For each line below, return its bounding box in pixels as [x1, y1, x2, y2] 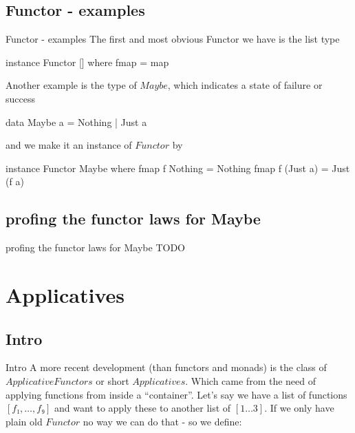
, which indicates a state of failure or [167, 78, 323, 92]
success [6, 91, 35, 105]
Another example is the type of [6, 78, 137, 92]
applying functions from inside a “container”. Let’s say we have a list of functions [6, 387, 347, 401]
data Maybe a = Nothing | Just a [6, 114, 147, 129]
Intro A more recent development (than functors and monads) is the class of [6, 360, 327, 374]
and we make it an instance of [6, 138, 132, 152]
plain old [6, 414, 43, 428]
